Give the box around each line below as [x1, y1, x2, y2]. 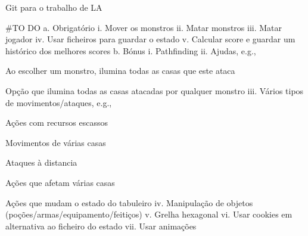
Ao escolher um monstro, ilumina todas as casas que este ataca [5, 64, 235, 77]
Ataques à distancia [5, 156, 77, 169]
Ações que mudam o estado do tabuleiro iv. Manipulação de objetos [5, 196, 253, 209]
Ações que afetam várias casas [5, 176, 115, 188]
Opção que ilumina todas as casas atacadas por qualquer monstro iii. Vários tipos [5, 84, 304, 97]
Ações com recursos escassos [5, 116, 108, 129]
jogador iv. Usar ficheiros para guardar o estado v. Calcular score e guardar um [5, 33, 295, 45]
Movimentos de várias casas [5, 136, 106, 148]
